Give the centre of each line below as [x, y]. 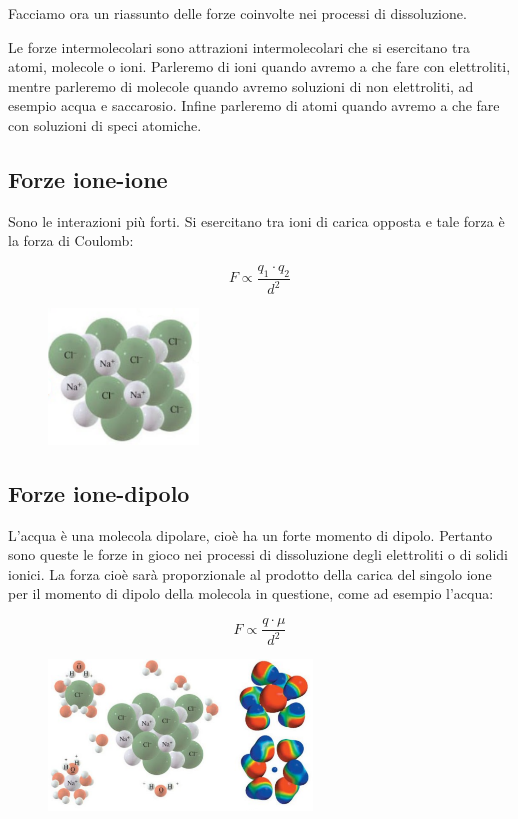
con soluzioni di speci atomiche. [105, 124]
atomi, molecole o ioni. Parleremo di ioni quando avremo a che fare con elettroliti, [259, 66]
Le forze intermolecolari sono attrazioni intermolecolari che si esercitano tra [239, 46]
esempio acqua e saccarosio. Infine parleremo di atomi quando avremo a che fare [254, 105]
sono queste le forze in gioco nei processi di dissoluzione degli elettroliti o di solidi [258, 554]
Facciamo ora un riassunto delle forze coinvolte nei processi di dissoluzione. [237, 13]
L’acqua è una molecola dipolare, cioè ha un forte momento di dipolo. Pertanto [250, 534]
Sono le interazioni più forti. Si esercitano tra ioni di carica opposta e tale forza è [256, 220]
